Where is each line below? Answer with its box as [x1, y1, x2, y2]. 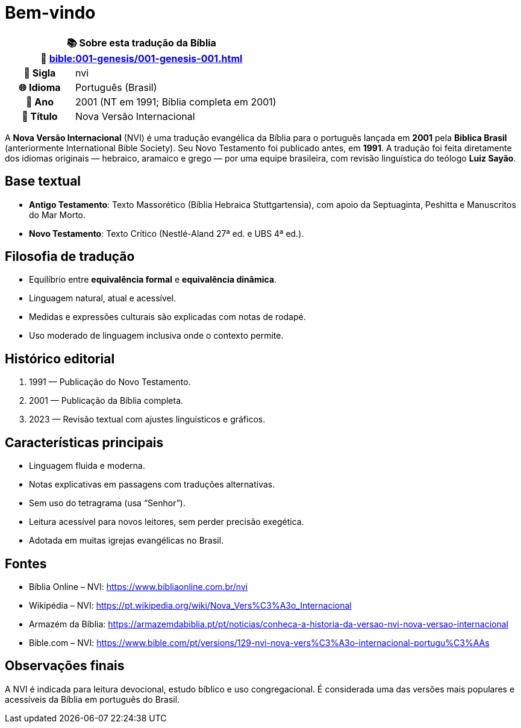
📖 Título [22, 110, 58, 122]
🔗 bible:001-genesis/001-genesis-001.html [40, 52, 243, 64]
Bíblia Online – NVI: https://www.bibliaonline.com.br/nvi [29, 581, 248, 592]
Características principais [5, 435, 164, 450]
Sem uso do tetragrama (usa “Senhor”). [29, 498, 186, 509]
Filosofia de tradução [5, 249, 135, 265]
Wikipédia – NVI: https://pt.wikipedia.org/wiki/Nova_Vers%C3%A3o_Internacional [29, 600, 352, 610]
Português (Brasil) [75, 81, 157, 93]
